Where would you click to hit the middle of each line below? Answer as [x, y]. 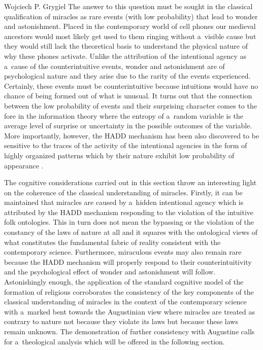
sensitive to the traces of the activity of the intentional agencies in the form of [126, 145]
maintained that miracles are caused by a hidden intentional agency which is [124, 202]
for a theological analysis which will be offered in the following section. [114, 341]
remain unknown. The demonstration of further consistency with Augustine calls [129, 331]
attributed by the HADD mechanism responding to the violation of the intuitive [129, 212]
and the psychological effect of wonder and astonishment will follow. [110, 272]
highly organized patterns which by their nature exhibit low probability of [119, 155]
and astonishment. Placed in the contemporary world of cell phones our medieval [130, 26]
